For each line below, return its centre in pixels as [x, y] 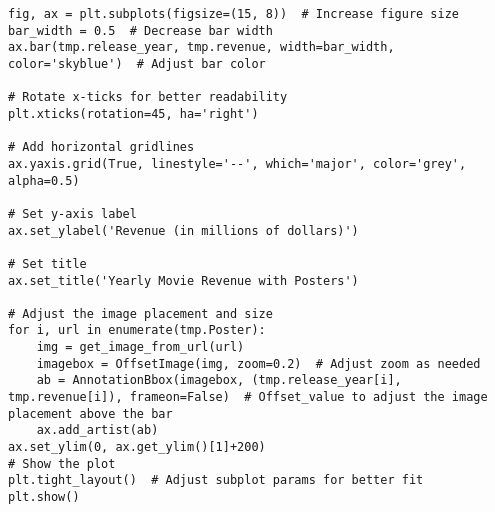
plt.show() [44, 497]
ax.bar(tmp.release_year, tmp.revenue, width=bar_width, [201, 47]
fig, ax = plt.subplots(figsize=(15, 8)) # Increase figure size [234, 14]
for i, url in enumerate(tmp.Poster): [137, 330]
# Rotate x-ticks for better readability [148, 97]
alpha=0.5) [44, 180]
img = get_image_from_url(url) [140, 347]
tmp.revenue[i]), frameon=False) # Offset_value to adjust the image [248, 397]
